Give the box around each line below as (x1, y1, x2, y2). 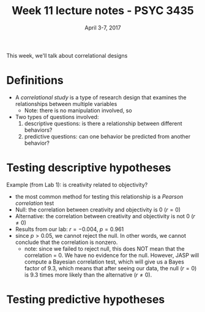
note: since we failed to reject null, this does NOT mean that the (24, 245, 185, 252)
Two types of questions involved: (15, 113, 99, 120)
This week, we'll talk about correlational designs (6, 51, 128, 59)
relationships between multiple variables (15, 100, 117, 107)
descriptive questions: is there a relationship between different (24, 120, 182, 127)
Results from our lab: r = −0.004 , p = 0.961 (15, 225, 124, 233)
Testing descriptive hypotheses (6, 161, 171, 175)
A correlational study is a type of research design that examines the (15, 93, 187, 101)
